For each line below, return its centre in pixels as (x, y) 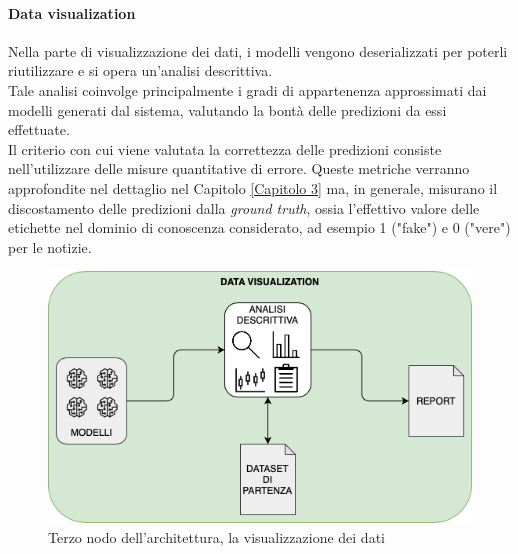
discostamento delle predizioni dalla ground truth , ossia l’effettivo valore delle (244, 207)
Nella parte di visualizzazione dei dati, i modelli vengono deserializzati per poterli (258, 50)
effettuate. (39, 129)
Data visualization (72, 12)
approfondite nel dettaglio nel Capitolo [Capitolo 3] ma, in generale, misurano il (253, 187)
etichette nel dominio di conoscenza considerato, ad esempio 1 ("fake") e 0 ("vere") (259, 227)
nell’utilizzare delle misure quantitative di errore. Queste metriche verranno (239, 168)
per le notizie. (50, 246)
